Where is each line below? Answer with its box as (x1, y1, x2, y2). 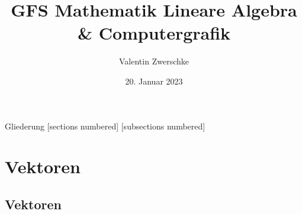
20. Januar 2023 (125, 74, 183, 87)
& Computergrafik (77, 21, 231, 45)
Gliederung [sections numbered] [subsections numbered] (5, 119, 205, 132)
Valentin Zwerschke (119, 55, 189, 67)
